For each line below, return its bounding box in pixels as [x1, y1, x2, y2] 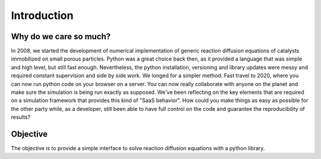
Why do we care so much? [11, 31, 111, 42]
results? [11, 113, 31, 121]
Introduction [11, 9, 74, 22]
